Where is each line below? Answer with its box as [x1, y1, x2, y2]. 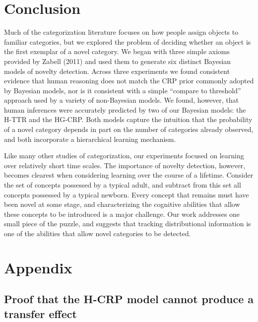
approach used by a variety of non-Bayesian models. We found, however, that [4, 95, 239, 105]
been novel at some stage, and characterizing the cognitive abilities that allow [4, 199, 240, 209]
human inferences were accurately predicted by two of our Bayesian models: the [4, 104, 246, 115]
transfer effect [4, 306, 77, 321]
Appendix [4, 257, 72, 277]
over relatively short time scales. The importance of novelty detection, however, [4, 160, 246, 170]
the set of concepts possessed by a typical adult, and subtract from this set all [4, 180, 241, 190]
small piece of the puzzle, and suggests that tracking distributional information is [4, 218, 251, 229]
